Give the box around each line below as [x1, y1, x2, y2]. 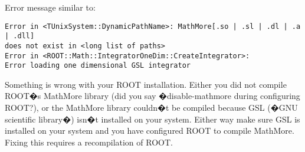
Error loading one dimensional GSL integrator [5, 61, 191, 70]
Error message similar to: [5, 1, 96, 13]
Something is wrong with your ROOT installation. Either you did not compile [5, 78, 287, 90]
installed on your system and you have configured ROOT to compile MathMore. [5, 124, 294, 137]
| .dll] [5, 32, 35, 41]
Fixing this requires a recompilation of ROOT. [5, 136, 173, 148]
